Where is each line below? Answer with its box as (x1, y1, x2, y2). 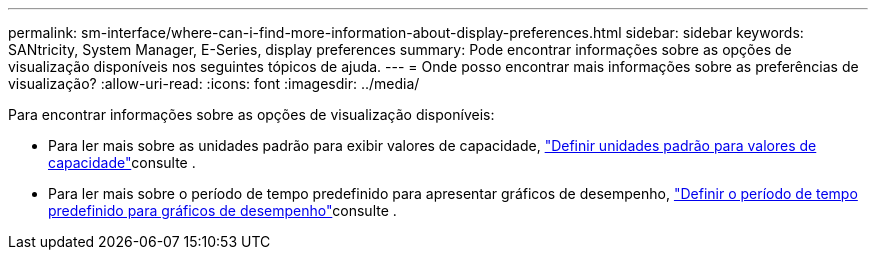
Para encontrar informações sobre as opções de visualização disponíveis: (8, 106, 495, 123)
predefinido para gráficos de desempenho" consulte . (48, 202, 397, 219)
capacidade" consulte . (48, 154, 196, 171)
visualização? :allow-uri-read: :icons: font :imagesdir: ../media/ (8, 75, 420, 92)
